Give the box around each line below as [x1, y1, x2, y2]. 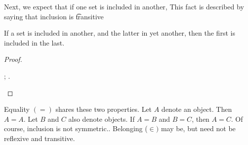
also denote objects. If [68, 113, 135, 124]
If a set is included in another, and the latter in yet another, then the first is [4, 28, 235, 38]
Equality [4, 104, 30, 114]
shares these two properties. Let [55, 104, 152, 114]
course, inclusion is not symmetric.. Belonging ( [4, 123, 148, 134]
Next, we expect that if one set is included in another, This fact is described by [4, 1, 244, 11]
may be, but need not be [161, 123, 236, 134]
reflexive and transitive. [4, 133, 75, 143]
